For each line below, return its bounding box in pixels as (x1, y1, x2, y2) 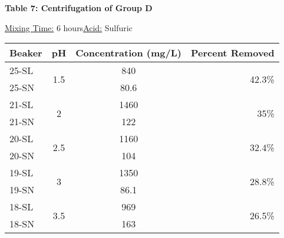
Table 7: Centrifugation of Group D (5, 2, 153, 14)
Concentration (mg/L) (75, 46, 181, 60)
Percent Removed (190, 46, 275, 60)
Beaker (9, 46, 42, 60)
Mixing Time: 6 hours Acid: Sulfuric (5, 21, 133, 33)
